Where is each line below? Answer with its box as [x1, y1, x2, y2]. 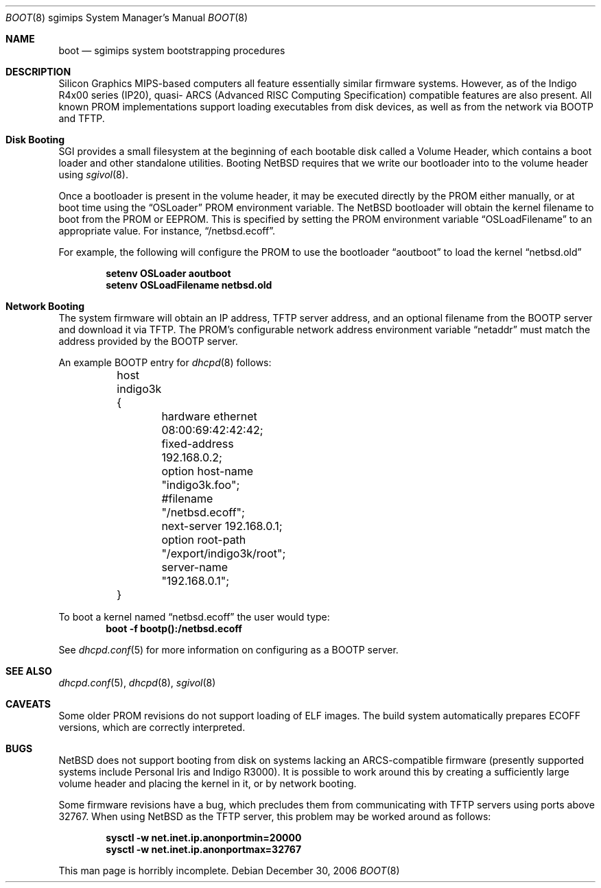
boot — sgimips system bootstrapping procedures [58, 45, 285, 56]
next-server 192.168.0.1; [161, 519, 283, 533]
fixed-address [161, 437, 234, 451]
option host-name [161, 464, 254, 478]
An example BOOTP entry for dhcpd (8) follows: [58, 357, 272, 368]
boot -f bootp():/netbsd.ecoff [106, 623, 242, 634]
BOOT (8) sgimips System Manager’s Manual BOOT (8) [5, 12, 248, 23]
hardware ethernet [161, 409, 257, 423]
